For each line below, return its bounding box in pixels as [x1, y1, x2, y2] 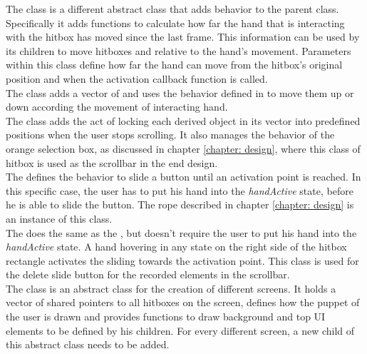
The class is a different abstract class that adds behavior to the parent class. [6, 1, 339, 16]
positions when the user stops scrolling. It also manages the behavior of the [6, 127, 335, 142]
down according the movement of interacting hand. [6, 99, 228, 114]
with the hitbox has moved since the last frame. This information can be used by [6, 29, 360, 44]
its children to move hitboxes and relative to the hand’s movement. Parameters [6, 43, 351, 58]
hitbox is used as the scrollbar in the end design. [6, 155, 218, 170]
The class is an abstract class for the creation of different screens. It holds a [6, 280, 336, 295]
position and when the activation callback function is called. [6, 71, 268, 86]
